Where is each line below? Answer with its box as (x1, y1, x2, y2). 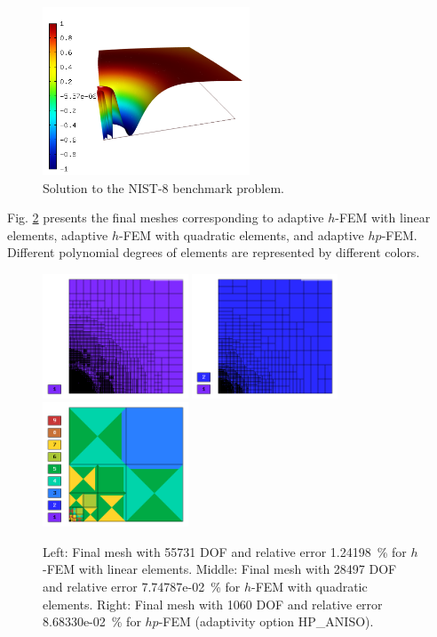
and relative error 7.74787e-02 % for (43, 577, 241, 595)
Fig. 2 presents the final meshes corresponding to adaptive (7, 208, 324, 227)
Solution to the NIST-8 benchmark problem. (43, 178, 284, 197)
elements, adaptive (7, 225, 108, 244)
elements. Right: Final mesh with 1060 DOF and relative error (43, 594, 383, 613)
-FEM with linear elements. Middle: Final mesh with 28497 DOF (43, 560, 397, 578)
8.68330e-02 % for (43, 612, 141, 631)
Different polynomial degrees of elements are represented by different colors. (7, 243, 420, 262)
